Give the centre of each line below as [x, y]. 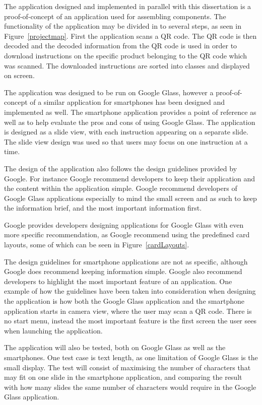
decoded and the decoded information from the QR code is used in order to [121, 46]
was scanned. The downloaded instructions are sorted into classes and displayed [127, 65]
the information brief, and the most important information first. [103, 208]
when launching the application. [53, 330]
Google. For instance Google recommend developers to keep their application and [130, 178]
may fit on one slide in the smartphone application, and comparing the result [123, 377]
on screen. [19, 75]
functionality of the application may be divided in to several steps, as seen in [123, 26]
